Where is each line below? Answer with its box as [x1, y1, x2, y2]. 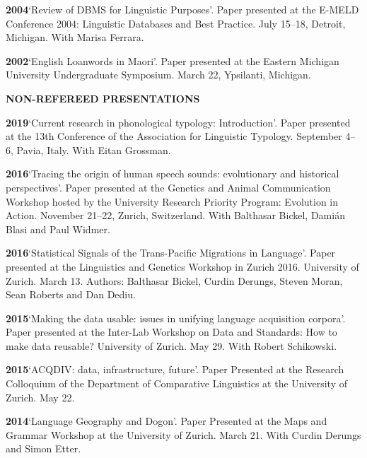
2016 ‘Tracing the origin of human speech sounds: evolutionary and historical [6, 166, 339, 181]
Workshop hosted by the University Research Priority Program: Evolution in [6, 194, 339, 209]
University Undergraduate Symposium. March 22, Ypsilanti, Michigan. [6, 67, 311, 82]
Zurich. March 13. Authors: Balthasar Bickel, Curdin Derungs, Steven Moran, [6, 273, 343, 288]
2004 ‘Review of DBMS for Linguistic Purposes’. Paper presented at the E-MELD [6, 2, 359, 16]
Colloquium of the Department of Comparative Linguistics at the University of [6, 376, 347, 391]
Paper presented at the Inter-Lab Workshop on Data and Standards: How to [6, 324, 337, 339]
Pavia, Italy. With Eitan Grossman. [16, 142, 171, 157]
